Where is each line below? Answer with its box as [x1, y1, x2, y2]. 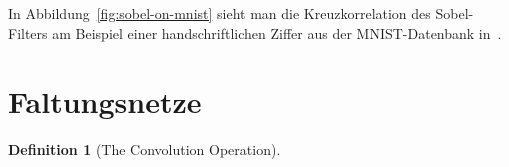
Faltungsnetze [8, 81, 202, 122]
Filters [8, 22, 48, 43]
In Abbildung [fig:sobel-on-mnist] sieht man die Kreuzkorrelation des [8, 3, 431, 23]
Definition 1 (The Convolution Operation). [8, 139, 281, 160]
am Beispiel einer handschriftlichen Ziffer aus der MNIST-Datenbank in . [52, 22, 502, 43]
